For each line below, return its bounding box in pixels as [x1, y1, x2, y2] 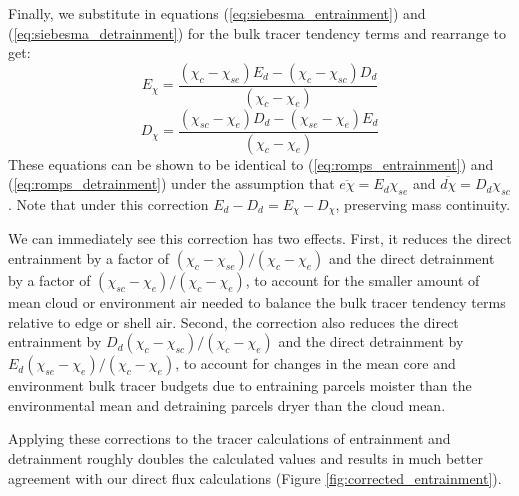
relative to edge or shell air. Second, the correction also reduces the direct [8, 311, 459, 332]
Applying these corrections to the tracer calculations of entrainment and [8, 428, 451, 449]
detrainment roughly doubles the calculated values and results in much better [8, 447, 483, 468]
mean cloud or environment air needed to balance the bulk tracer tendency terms [8, 291, 506, 312]
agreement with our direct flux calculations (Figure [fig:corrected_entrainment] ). [8, 467, 502, 488]
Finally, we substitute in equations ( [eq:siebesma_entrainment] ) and [8, 3, 426, 23]
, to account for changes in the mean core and [175, 353, 456, 374]
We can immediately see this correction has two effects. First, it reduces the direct [8, 228, 512, 249]
